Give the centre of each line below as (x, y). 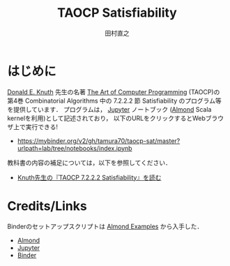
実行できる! (41, 126)
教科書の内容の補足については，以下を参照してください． (90, 163)
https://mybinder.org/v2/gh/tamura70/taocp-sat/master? (99, 140)
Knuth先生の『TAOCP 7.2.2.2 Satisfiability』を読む (89, 177)
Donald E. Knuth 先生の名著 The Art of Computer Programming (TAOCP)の (114, 91)
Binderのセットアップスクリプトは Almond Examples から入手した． (105, 226)
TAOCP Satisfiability (117, 13)
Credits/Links (47, 206)
